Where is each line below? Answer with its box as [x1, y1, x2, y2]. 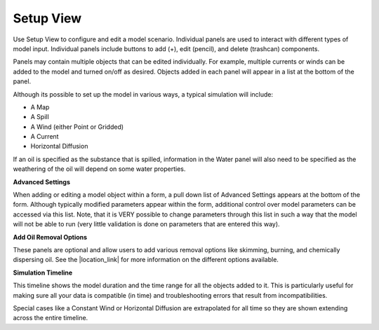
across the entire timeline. [13, 314, 88, 322]
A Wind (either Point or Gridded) [30, 123, 124, 131]
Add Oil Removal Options [13, 233, 88, 241]
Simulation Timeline [13, 268, 73, 277]
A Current [30, 132, 59, 141]
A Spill [30, 113, 49, 121]
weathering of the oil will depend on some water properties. [13, 165, 186, 173]
